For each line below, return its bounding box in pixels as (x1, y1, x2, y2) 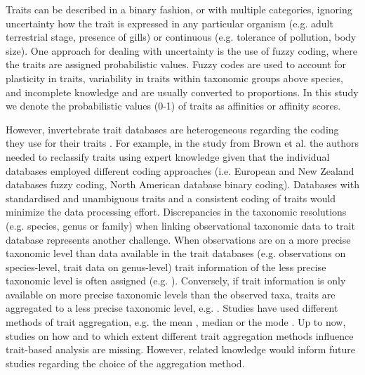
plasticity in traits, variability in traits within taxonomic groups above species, (6, 70, 343, 85)
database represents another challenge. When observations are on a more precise (6, 232, 351, 246)
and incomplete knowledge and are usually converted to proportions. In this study (6, 84, 359, 99)
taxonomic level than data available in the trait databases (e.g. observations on (6, 246, 346, 261)
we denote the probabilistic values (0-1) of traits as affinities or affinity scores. (6, 98, 341, 113)
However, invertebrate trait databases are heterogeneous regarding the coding (6, 121, 339, 136)
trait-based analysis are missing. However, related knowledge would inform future (6, 342, 356, 357)
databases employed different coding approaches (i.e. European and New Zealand (6, 163, 354, 178)
